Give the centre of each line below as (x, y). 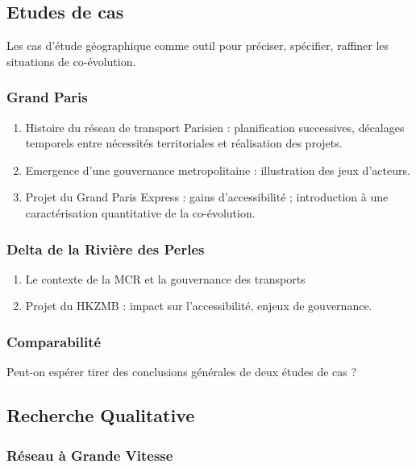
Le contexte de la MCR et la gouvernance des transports (165, 278)
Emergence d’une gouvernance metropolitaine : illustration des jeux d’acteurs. (218, 170)
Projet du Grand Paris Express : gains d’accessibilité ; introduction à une (207, 197)
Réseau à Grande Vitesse (90, 455)
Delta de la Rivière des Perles (106, 248)
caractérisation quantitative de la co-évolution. (140, 212)
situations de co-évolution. (71, 61)
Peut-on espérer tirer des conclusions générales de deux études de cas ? (182, 372)
